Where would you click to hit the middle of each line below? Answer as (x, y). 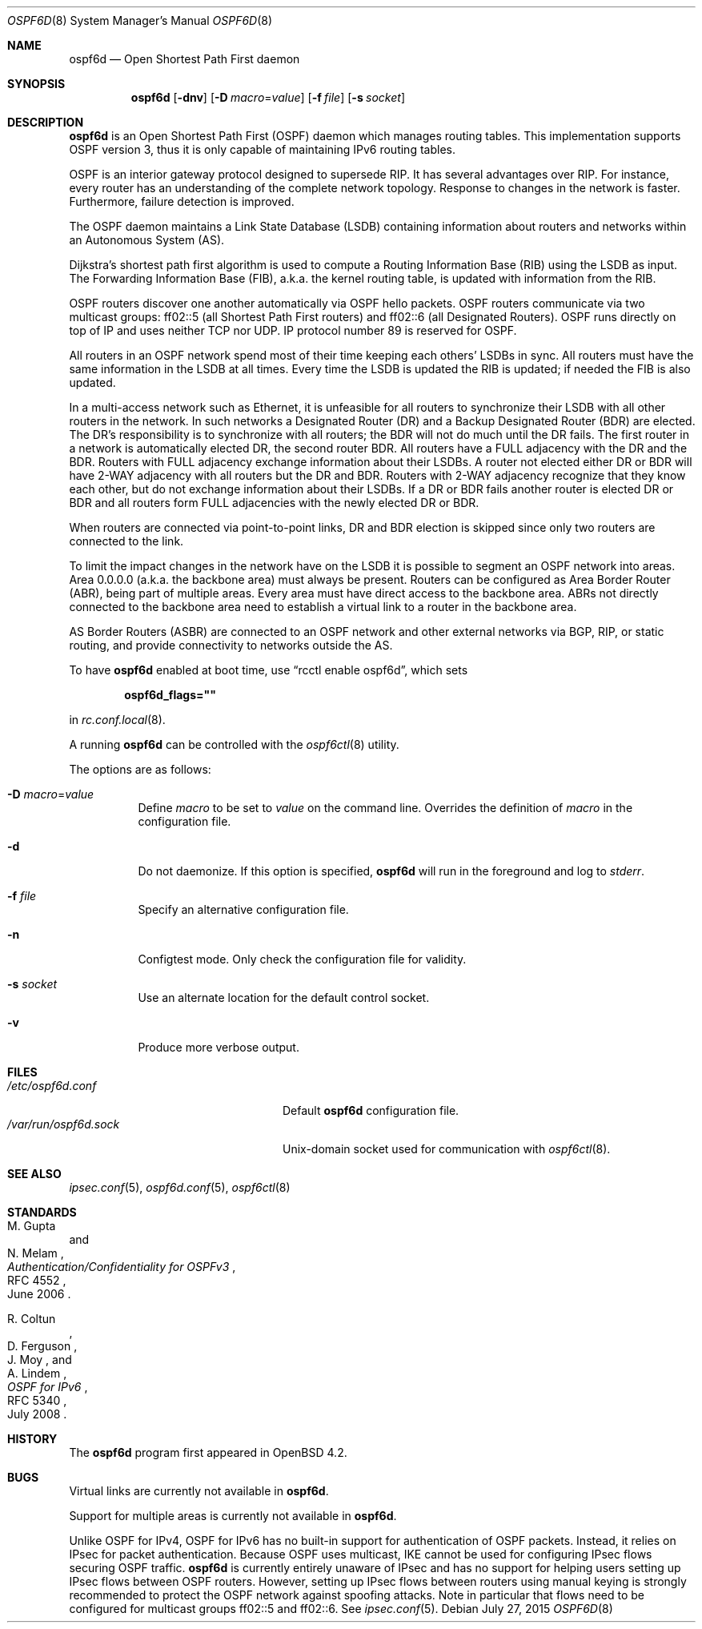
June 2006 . (39, 1294)
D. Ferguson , (42, 1346)
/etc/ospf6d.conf (52, 1086)
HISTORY (32, 1439)
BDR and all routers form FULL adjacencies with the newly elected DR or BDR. (274, 503)
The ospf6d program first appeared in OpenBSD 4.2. (208, 1452)
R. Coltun (32, 1319)
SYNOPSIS (36, 84)
